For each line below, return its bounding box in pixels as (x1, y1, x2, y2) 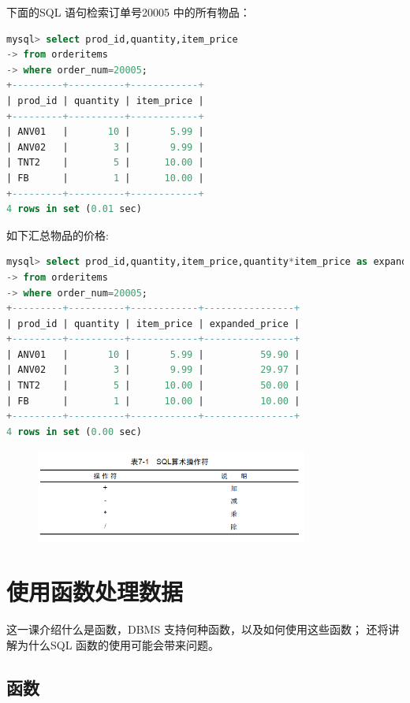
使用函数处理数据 (6, 575, 184, 608)
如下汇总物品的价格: (6, 226, 109, 243)
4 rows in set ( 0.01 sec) (6, 203, 142, 215)
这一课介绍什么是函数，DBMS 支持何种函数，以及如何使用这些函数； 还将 (6, 621, 389, 638)
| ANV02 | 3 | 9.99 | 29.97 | (6, 364, 300, 376)
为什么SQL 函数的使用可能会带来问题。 (17, 637, 220, 653)
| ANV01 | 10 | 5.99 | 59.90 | (6, 348, 300, 360)
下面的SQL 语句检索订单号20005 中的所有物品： (6, 4, 251, 20)
